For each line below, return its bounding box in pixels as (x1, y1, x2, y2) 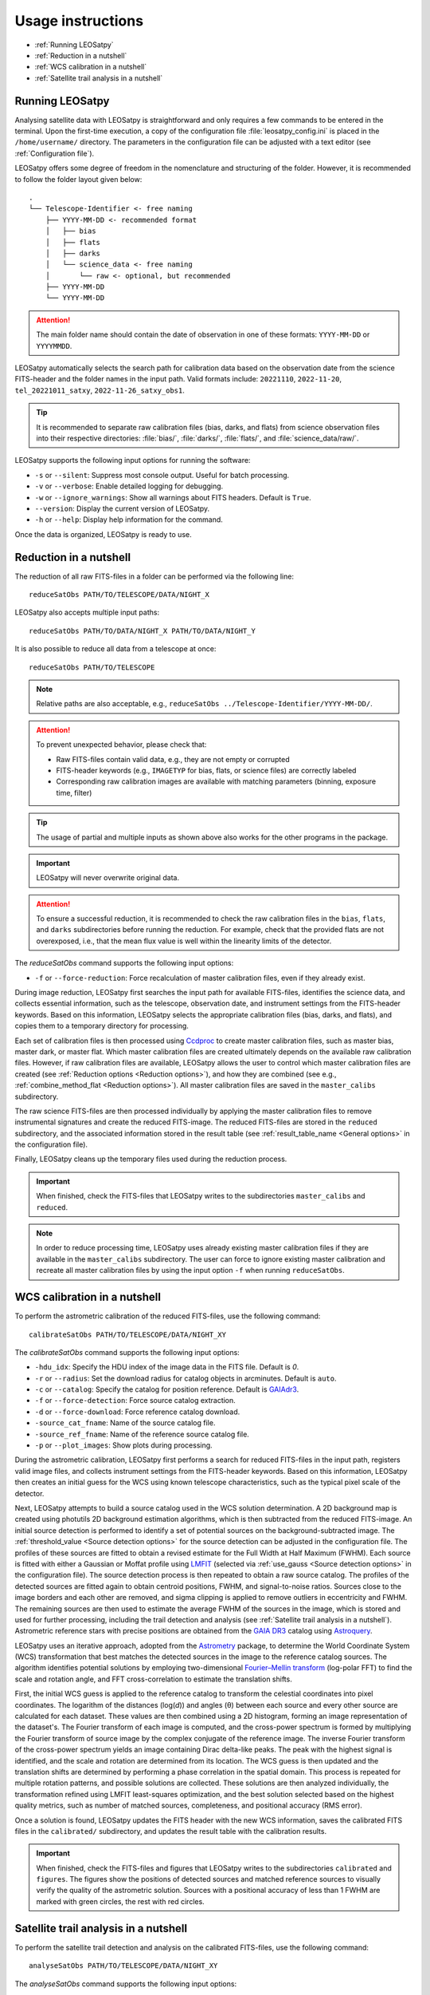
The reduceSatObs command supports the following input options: (14, 958, 234, 968)
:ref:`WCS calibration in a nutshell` (34, 62, 147, 72)
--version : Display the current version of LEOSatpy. (34, 504, 210, 513)
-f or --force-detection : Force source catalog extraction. (34, 1396, 236, 1405)
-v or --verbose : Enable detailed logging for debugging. (34, 481, 224, 491)
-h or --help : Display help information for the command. (34, 515, 223, 524)
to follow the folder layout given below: (14, 174, 143, 184)
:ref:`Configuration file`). (14, 148, 95, 158)
